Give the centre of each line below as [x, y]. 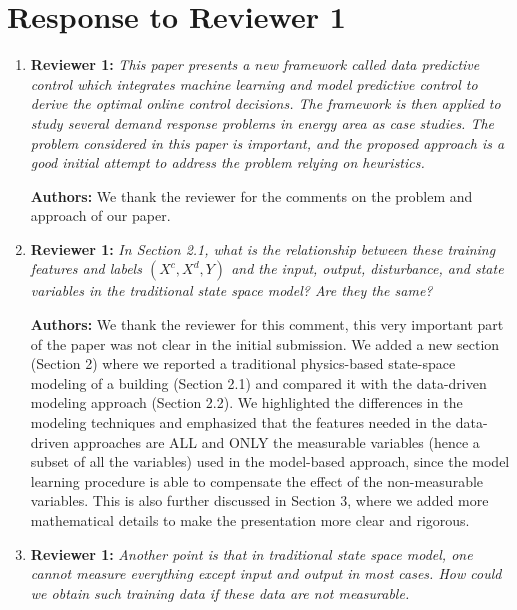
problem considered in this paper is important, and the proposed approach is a [267, 142]
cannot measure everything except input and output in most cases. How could [266, 573]
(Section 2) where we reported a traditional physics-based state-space [243, 363]
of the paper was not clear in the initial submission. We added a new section [265, 343]
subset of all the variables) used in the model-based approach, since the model [270, 461]
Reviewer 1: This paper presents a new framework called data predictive [255, 64]
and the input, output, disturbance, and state [367, 268]
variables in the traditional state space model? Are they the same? [231, 290]
